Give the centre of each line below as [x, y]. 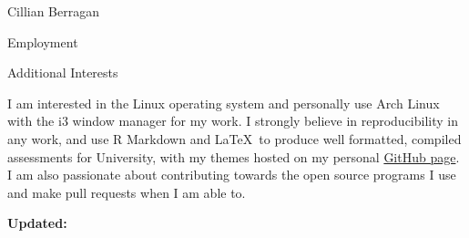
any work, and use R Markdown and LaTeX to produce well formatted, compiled [234, 138]
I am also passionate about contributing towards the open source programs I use [232, 175]
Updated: [37, 223]
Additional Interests [63, 72]
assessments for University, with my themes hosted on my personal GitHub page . [234, 156]
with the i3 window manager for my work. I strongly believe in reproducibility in [233, 121]
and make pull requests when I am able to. [127, 192]
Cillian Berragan [54, 11]
